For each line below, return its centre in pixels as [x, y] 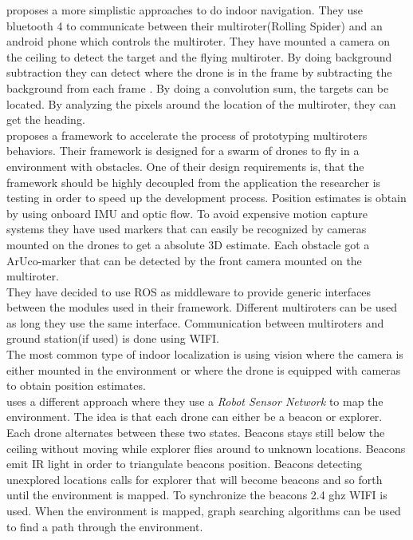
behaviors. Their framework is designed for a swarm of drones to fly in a [183, 151]
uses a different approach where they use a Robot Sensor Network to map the [195, 401]
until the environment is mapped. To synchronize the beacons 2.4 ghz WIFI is [197, 495]
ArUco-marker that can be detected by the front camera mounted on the [184, 260]
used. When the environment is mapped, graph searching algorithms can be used [204, 510]
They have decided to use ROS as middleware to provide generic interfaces [189, 291]
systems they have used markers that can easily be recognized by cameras [187, 229]
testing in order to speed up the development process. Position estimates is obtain [206, 198]
